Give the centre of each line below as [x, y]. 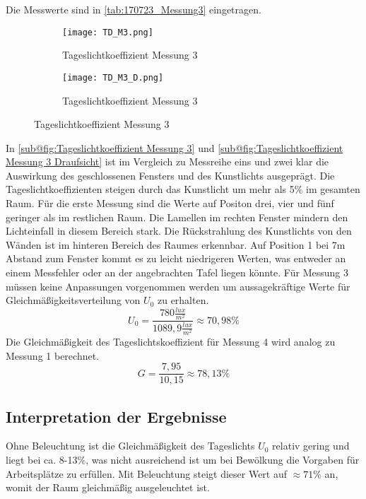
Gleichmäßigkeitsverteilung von [73, 300]
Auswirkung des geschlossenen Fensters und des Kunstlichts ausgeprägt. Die [170, 175]
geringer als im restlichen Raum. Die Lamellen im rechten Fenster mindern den [177, 217]
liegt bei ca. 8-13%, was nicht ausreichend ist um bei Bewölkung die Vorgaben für [183, 460]
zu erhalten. [183, 300]
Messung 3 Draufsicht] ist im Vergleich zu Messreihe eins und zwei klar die [167, 162]
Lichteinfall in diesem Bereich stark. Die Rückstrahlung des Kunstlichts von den [179, 231]
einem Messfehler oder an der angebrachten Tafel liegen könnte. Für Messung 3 [177, 272]
